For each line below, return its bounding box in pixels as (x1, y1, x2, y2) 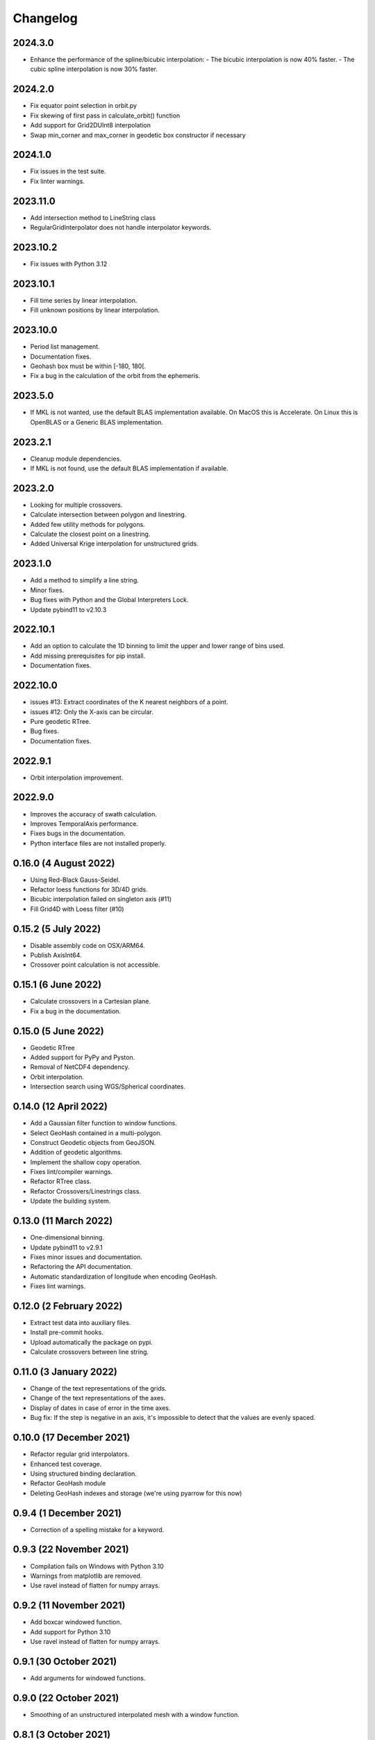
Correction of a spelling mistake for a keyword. (30, 1525, 165, 1534)
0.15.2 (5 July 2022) (12, 923, 101, 935)
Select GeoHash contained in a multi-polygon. (30, 1128, 162, 1137)
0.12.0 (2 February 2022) (12, 1300, 123, 1312)
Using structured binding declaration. (30, 1469, 137, 1478)
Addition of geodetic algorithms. (30, 1148, 123, 1157)
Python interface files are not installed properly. (30, 839, 167, 847)
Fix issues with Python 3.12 (30, 260, 108, 268)
